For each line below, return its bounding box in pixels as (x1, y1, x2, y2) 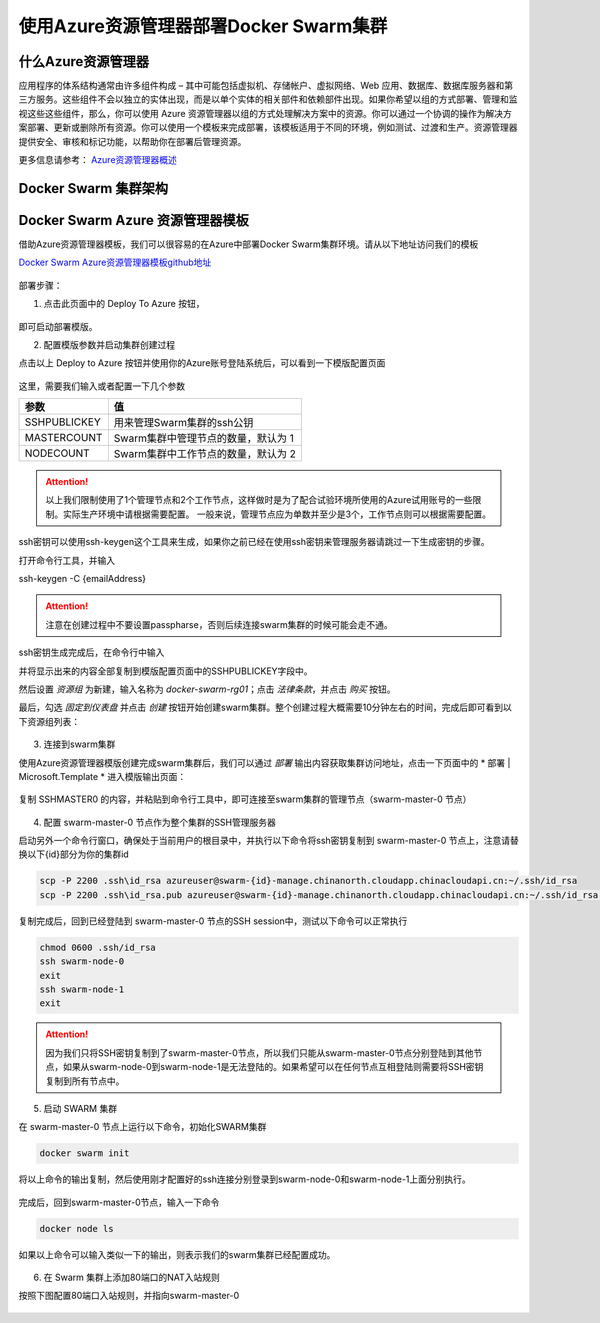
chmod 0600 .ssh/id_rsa (39, 941, 157, 953)
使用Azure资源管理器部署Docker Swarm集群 (18, 15, 388, 37)
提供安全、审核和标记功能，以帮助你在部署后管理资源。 (18, 135, 247, 147)
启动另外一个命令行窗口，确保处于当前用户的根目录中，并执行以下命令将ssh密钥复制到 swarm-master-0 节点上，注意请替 (18, 835, 519, 847)
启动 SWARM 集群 (43, 1102, 118, 1114)
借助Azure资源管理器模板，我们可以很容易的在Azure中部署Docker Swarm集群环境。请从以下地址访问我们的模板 (18, 238, 479, 250)
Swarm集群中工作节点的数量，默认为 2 (113, 447, 297, 461)
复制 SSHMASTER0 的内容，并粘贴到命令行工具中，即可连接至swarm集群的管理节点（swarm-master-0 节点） (18, 793, 472, 805)
